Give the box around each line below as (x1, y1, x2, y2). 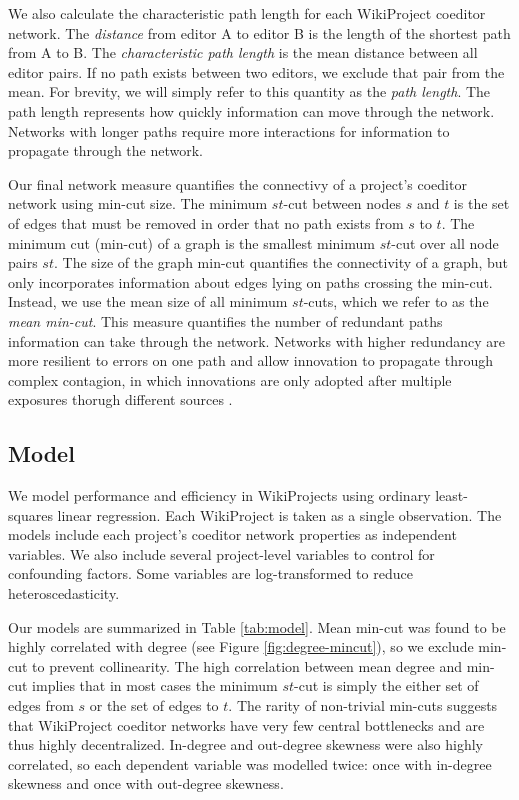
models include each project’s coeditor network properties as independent (8, 524, 457, 545)
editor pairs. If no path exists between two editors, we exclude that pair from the (8, 61, 505, 82)
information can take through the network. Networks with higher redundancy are (8, 330, 505, 351)
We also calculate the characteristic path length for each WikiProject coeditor (8, 3, 486, 23)
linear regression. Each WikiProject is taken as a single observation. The (57, 504, 502, 525)
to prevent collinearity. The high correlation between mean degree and (32, 655, 463, 676)
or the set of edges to (89, 695, 219, 716)
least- (435, 485, 468, 506)
